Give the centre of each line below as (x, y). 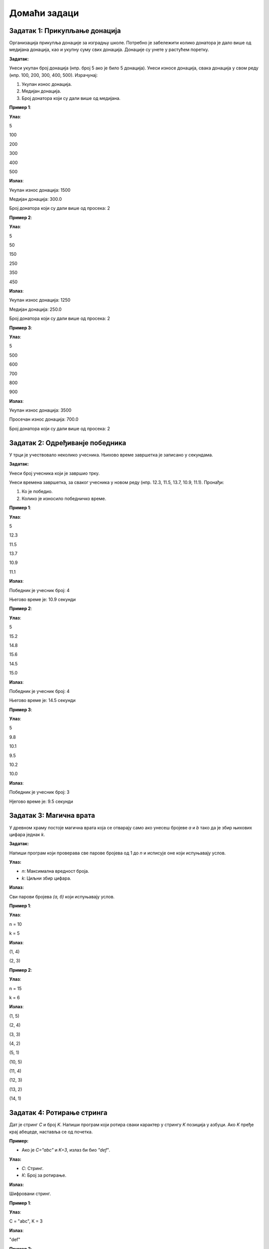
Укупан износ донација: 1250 (40, 300)
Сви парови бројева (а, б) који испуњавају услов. (62, 896)
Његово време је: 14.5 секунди (42, 700)
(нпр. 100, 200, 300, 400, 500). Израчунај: (54, 75)
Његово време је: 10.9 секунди (42, 600)
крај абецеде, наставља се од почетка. (51, 1132)
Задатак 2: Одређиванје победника (68, 443)
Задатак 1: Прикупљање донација (65, 31)
